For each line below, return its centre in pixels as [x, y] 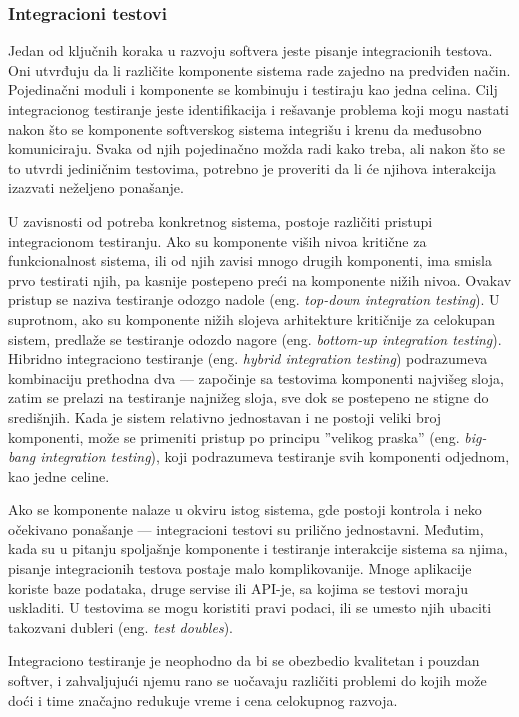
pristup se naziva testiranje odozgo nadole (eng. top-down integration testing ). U [254, 299]
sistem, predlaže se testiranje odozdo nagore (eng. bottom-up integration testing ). [255, 338]
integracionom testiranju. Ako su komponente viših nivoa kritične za [217, 240]
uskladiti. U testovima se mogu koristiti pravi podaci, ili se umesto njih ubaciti [250, 607]
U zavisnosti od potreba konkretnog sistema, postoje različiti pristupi [220, 220]
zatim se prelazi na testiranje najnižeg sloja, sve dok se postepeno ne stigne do [248, 397]
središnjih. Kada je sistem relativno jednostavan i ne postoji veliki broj [225, 416]
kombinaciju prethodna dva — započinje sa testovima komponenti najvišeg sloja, [256, 377]
